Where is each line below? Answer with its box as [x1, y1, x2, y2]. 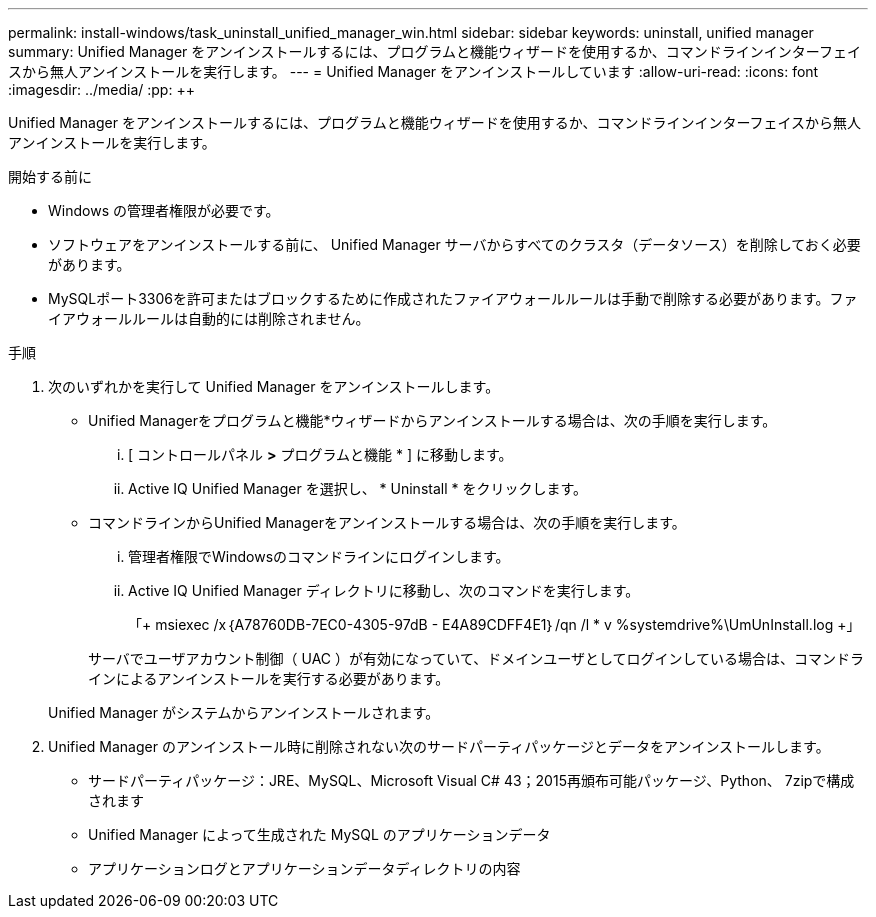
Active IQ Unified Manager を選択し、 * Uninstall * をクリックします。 [128, 480, 588, 497]
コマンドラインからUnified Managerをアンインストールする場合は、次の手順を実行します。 [88, 514, 686, 531]
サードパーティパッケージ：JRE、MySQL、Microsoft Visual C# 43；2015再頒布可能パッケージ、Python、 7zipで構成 [88, 772, 855, 789]
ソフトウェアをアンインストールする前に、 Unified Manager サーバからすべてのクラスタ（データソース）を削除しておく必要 [48, 236, 861, 253]
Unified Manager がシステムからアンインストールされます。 [48, 704, 440, 721]
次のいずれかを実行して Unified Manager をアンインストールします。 [48, 378, 500, 395]
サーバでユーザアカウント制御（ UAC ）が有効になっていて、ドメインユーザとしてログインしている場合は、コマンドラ [88, 650, 865, 667]
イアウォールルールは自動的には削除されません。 [48, 310, 370, 327]
